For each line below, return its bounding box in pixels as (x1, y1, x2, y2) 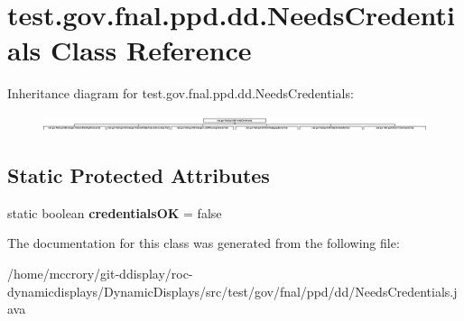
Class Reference (51, 32, 252, 69)
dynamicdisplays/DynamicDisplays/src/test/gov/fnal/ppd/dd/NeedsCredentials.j (7, 281, 458, 300)
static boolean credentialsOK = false (7, 203, 222, 222)
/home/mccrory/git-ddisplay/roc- (7, 263, 193, 282)
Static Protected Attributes (7, 160, 270, 188)
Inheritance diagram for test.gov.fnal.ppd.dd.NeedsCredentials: (7, 84, 354, 103)
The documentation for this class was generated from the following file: (7, 234, 400, 252)
